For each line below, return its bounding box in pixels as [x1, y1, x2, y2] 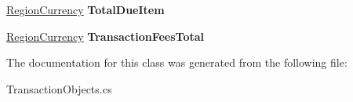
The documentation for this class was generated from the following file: [6, 54, 348, 71]
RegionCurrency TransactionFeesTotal [6, 27, 205, 44]
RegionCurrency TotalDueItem [6, 2, 165, 17]
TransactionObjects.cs [6, 80, 112, 97]
